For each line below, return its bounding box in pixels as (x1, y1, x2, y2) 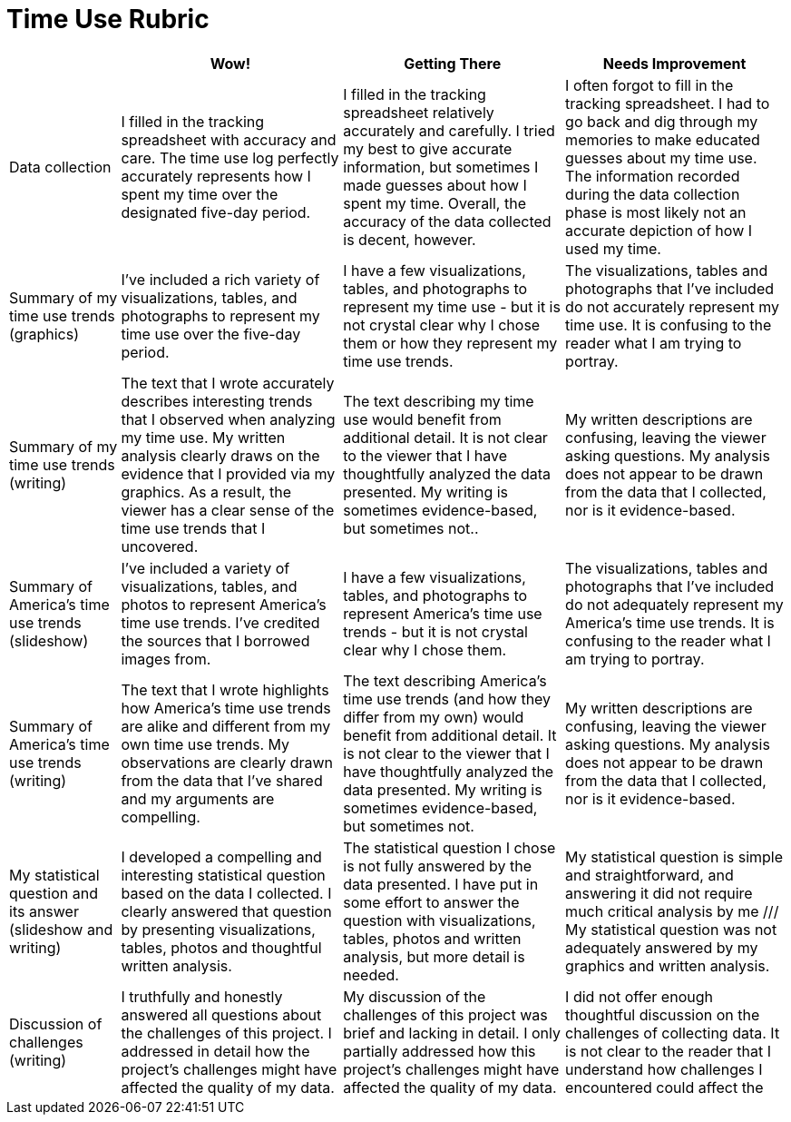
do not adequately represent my (565, 595, 784, 614)
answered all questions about (121, 1005, 322, 1024)
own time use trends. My (121, 734, 290, 753)
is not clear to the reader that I (565, 1041, 771, 1060)
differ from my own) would (343, 707, 524, 726)
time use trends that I (121, 518, 266, 537)
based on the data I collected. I (121, 883, 332, 902)
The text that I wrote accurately (121, 373, 335, 392)
